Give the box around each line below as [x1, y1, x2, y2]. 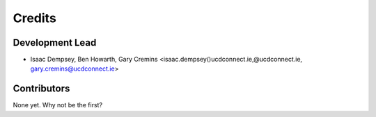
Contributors [13, 83, 70, 95]
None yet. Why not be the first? [13, 101, 103, 109]
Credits [13, 10, 57, 26]
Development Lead [13, 37, 97, 48]
